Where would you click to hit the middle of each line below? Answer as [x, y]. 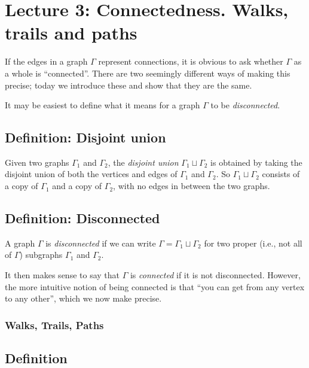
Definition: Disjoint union [85, 137]
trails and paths [71, 33]
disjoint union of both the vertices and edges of [91, 174]
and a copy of [77, 186]
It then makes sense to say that [62, 275]
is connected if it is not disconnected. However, [215, 275]
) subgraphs [41, 255]
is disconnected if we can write [101, 243]
